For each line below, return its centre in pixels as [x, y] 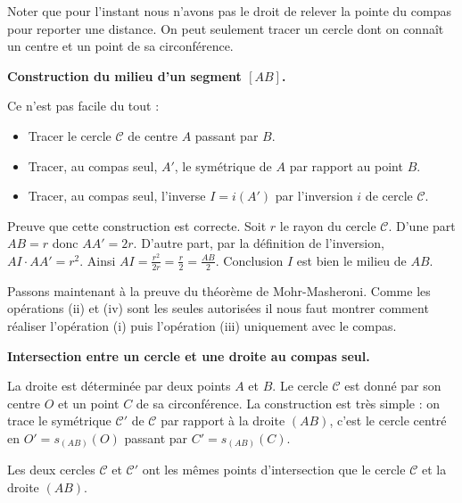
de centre [153, 135]
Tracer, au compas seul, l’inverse [117, 196]
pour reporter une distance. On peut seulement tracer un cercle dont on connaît [226, 28]
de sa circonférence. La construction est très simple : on [288, 403]
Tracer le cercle [70, 135]
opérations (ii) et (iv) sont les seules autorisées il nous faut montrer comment [218, 308]
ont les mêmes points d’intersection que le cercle [274, 470]
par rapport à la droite [223, 421]
